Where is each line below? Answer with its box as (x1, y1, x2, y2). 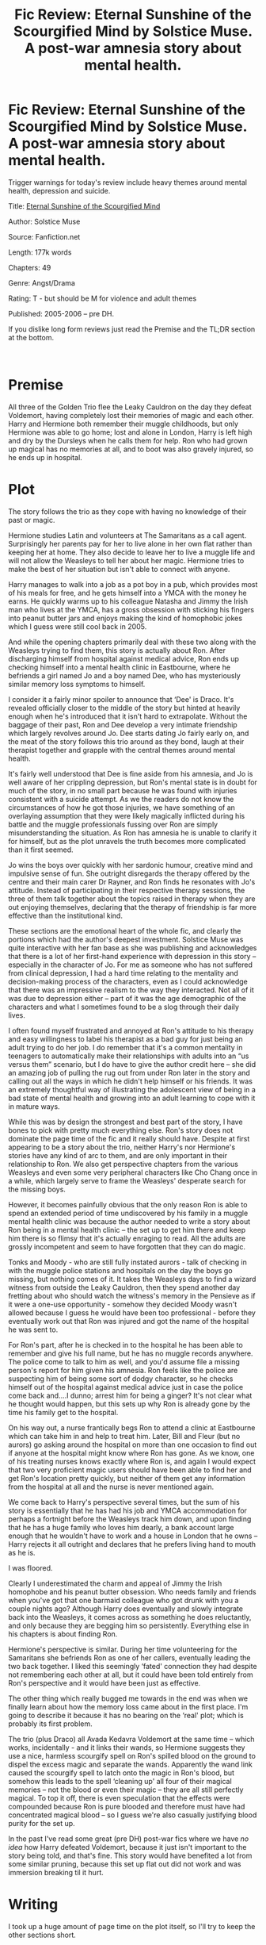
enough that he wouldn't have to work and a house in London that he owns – (8, 1531, 258, 1540)
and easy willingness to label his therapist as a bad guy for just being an (8, 1034, 243, 1044)
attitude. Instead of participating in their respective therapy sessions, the (8, 885, 245, 895)
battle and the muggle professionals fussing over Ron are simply (8, 819, 218, 829)
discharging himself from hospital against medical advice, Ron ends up (8, 654, 240, 663)
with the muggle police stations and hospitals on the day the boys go (8, 1265, 233, 1275)
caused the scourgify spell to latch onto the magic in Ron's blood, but (8, 1767, 235, 1778)
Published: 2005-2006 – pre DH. (8, 309, 115, 318)
